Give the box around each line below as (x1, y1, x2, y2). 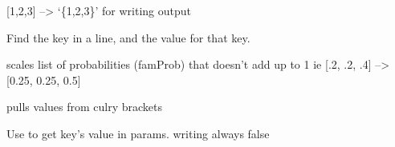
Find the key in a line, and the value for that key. (6, 29, 250, 46)
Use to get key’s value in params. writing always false (6, 125, 270, 141)
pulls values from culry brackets (6, 98, 163, 115)
